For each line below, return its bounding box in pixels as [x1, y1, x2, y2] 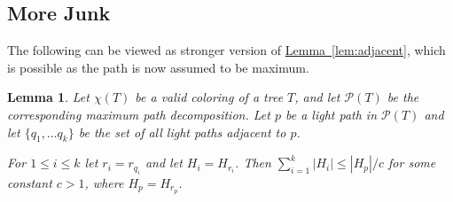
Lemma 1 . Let [7, 88, 90, 106]
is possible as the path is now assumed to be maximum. [7, 58, 309, 76]
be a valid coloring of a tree [135, 88, 284, 106]
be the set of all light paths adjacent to [78, 122, 286, 141]
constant [7, 173, 52, 191]
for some [388, 153, 436, 172]
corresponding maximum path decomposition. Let [7, 105, 270, 123]
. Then [235, 153, 271, 172]
